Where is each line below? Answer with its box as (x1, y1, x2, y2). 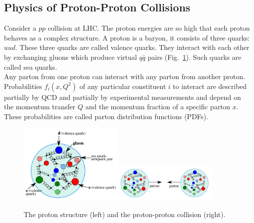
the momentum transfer (4, 101, 75, 112)
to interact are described (173, 81, 247, 91)
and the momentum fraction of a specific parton (85, 101, 230, 112)
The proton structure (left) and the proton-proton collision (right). (24, 209, 225, 220)
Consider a (4, 23, 36, 33)
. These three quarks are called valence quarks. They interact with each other (15, 42, 250, 52)
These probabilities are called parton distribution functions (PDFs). (4, 111, 209, 121)
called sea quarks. (4, 61, 57, 72)
